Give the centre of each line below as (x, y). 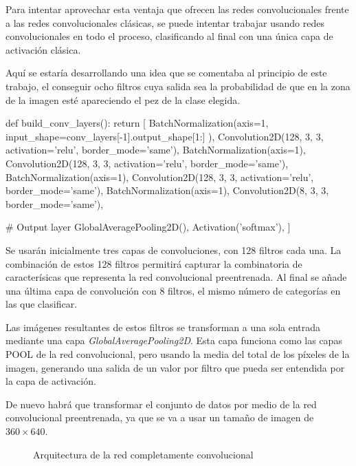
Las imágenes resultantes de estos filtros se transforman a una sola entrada (163, 327)
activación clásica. (43, 49)
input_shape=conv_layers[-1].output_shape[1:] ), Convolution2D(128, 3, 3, (165, 136)
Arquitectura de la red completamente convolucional (143, 454)
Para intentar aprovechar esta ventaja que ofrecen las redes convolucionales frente (177, 9)
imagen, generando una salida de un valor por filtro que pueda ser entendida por (175, 367)
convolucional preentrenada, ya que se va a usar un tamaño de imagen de (160, 417)
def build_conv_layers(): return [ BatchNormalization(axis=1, (137, 123)
